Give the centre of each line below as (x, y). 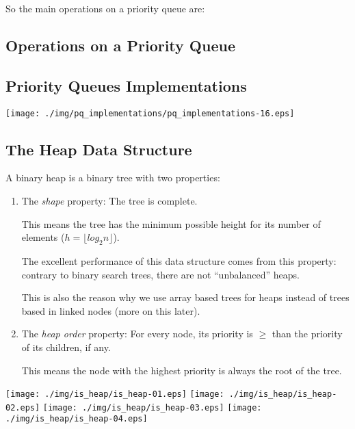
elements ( (43, 237)
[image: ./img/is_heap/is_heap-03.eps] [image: (152, 407)
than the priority (307, 334)
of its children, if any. (66, 347)
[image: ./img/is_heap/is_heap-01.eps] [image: (115, 394)
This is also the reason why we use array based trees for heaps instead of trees (185, 297)
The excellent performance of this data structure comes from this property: (179, 261)
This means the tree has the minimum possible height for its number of (171, 223)
